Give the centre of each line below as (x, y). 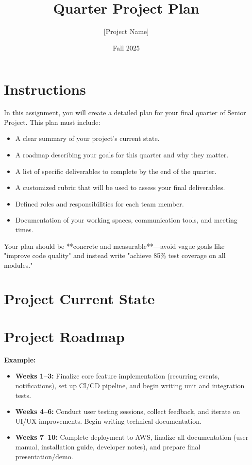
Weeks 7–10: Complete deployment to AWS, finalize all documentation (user (132, 437)
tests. (23, 395)
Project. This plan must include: (52, 122)
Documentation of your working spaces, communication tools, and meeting (126, 220)
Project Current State (79, 298)
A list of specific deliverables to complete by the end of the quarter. (116, 171)
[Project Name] (126, 31)
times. (24, 229)
